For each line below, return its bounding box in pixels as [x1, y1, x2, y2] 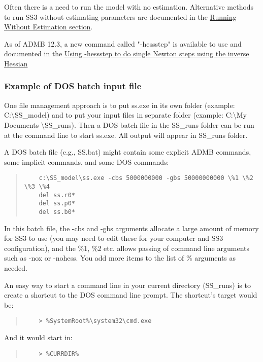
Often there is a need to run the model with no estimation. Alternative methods [4, 2, 254, 12]
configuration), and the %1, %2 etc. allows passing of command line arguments [4, 242, 249, 253]
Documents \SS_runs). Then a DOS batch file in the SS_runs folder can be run [4, 119, 254, 130]
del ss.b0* [39, 208, 76, 215]
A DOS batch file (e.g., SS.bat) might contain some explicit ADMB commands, [4, 147, 251, 157]
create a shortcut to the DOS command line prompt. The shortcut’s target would [4, 289, 257, 300]
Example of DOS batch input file [4, 80, 142, 92]
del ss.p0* [39, 200, 76, 207]
